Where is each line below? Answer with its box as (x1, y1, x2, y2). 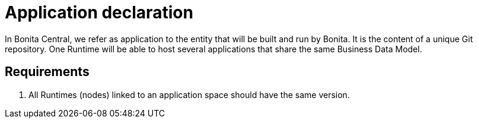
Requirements (5, 64, 90, 80)
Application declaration (5, 2, 193, 23)
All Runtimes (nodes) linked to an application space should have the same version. (28, 89, 350, 100)
